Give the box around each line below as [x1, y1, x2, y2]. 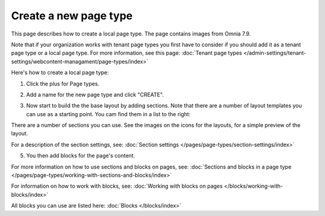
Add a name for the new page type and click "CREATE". [26, 91, 164, 98]
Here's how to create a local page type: [11, 69, 110, 76]
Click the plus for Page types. [26, 80, 99, 87]
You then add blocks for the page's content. [26, 152, 135, 159]
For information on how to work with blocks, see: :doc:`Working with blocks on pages [11, 182, 223, 190]
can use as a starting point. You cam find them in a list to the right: [26, 110, 191, 117]
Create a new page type [11, 9, 133, 22]
